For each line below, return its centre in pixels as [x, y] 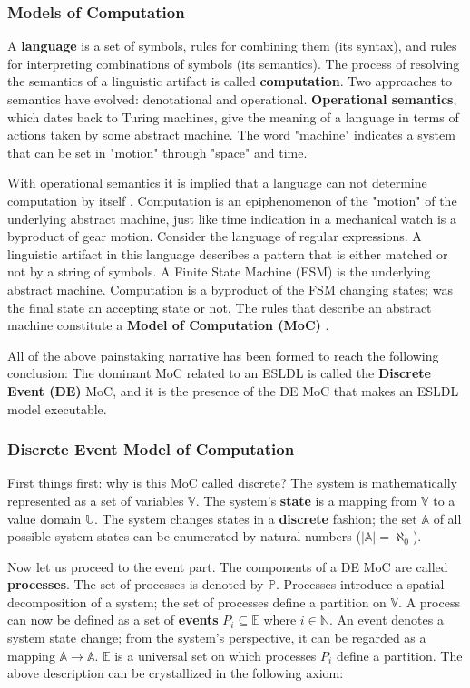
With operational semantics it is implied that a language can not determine [217, 183]
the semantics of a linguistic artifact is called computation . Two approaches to [230, 81]
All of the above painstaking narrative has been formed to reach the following [223, 355]
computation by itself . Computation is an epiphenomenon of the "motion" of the [232, 200]
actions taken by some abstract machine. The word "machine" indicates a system [231, 135]
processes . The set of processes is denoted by [136, 584]
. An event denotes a [386, 620]
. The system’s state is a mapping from [306, 500]
